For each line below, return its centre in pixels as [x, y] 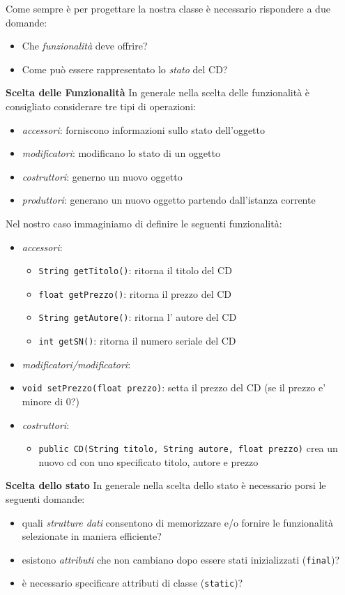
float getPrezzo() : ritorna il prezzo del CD [135, 293]
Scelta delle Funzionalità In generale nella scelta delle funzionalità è [158, 92]
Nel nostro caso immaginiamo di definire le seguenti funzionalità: [144, 223]
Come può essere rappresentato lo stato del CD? [125, 69]
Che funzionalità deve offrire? [85, 46]
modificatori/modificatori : [76, 364]
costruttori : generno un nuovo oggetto [102, 176]
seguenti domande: [45, 499]
